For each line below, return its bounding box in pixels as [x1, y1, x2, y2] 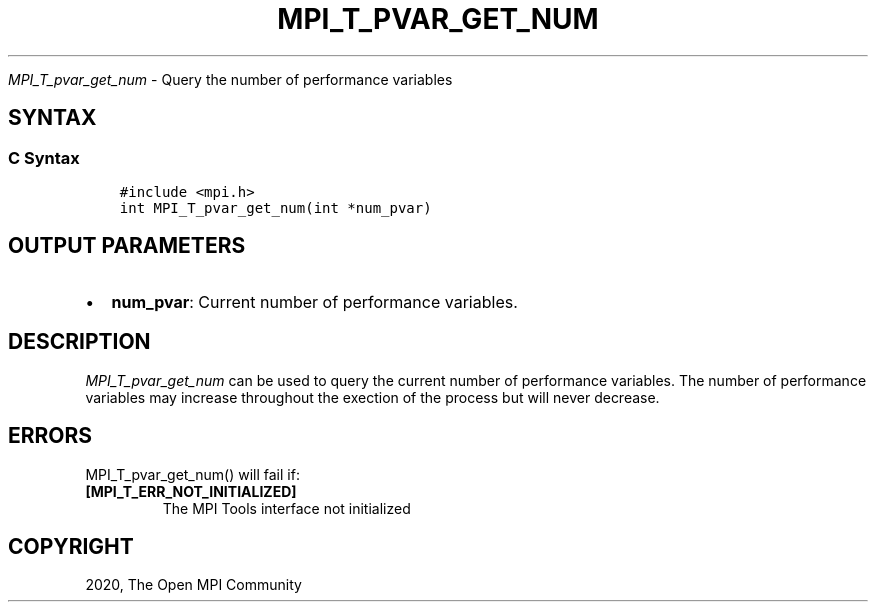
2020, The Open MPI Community [85, 576, 302, 594]
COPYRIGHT [8, 533, 134, 559]
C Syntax [8, 147, 80, 168]
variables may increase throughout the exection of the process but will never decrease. [85, 388, 660, 406]
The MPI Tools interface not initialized [162, 499, 411, 517]
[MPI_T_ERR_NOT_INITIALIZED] [85, 482, 297, 500]
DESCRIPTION [8, 329, 151, 355]
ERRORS [8, 423, 93, 449]
